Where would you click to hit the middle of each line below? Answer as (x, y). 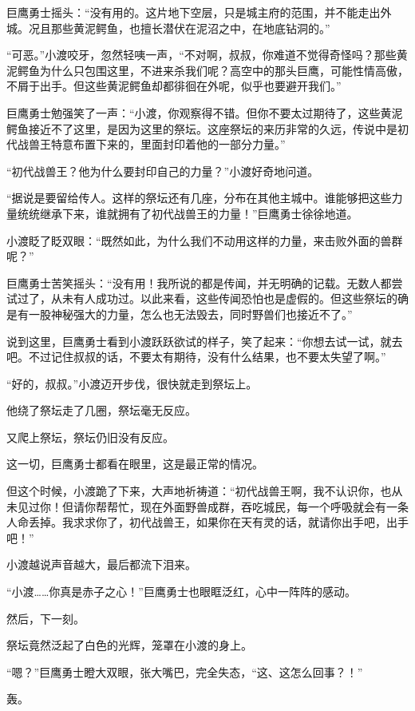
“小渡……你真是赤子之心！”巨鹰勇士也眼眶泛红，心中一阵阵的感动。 (181, 592)
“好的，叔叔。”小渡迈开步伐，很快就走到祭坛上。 (132, 383)
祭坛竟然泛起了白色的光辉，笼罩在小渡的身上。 (129, 645)
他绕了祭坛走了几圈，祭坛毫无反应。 (101, 410)
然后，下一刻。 (45, 618)
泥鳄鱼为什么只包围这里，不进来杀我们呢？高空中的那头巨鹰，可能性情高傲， (207, 70)
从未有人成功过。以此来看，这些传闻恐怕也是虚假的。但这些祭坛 (218, 298)
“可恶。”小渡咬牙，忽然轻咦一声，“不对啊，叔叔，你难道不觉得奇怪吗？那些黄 (207, 55)
